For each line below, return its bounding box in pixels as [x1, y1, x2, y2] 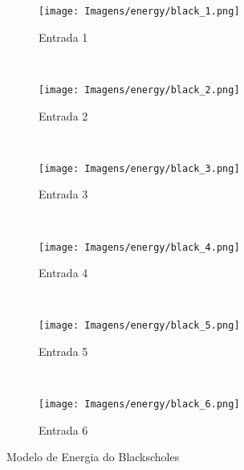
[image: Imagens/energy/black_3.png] [39, 162, 240, 174]
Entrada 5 [39, 343, 88, 360]
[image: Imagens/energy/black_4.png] [39, 241, 240, 253]
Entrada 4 [39, 264, 88, 281]
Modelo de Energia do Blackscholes [6, 448, 180, 465]
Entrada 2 [39, 107, 88, 124]
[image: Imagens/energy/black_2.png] [39, 84, 240, 96]
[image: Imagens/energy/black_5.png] [39, 320, 240, 332]
